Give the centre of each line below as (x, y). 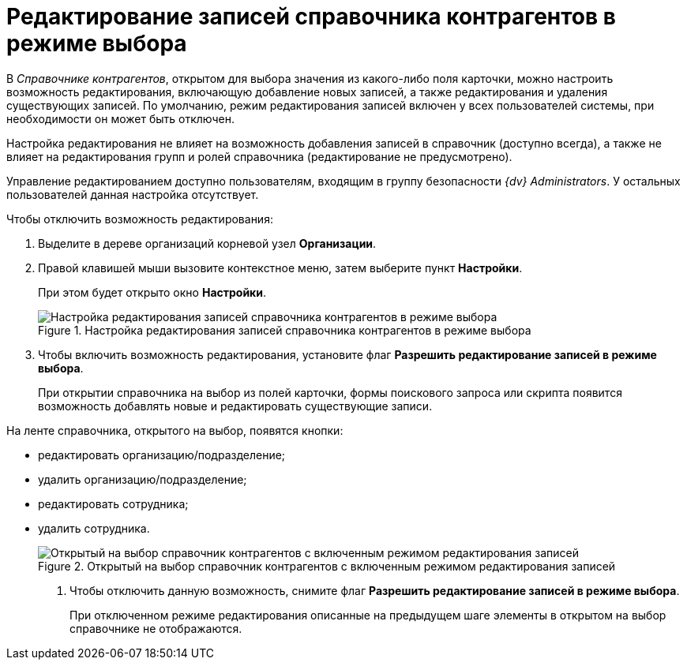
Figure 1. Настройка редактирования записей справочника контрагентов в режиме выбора (285, 330)
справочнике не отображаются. (156, 628)
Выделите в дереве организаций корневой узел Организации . (207, 243)
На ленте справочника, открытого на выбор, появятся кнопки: (175, 430)
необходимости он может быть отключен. (120, 118)
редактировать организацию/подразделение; (162, 455)
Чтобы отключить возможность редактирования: (140, 219)
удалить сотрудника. (94, 528)
